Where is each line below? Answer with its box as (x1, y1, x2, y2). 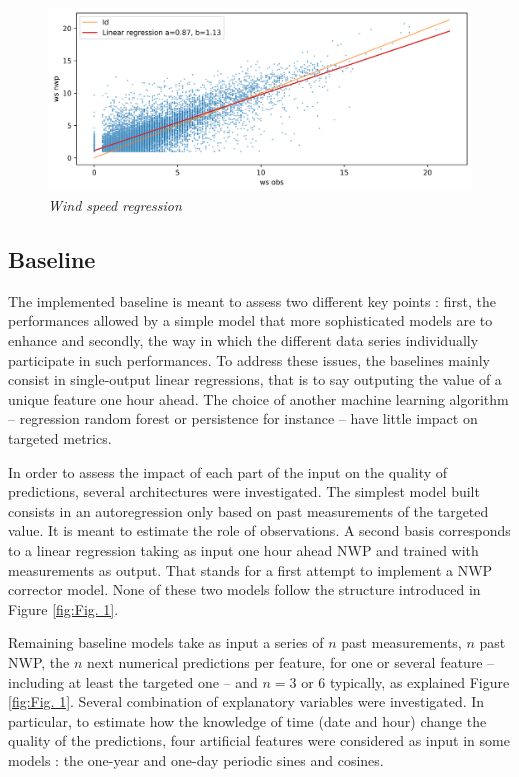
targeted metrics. (8, 427, 112, 448)
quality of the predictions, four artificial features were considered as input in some (8, 730, 510, 751)
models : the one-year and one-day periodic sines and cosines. (8, 749, 384, 770)
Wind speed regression (48, 195, 182, 216)
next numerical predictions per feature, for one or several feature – (87, 651, 495, 672)
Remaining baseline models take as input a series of (8, 632, 324, 653)
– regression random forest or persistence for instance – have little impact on (8, 408, 478, 429)
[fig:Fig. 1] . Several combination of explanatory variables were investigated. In (8, 691, 485, 712)
